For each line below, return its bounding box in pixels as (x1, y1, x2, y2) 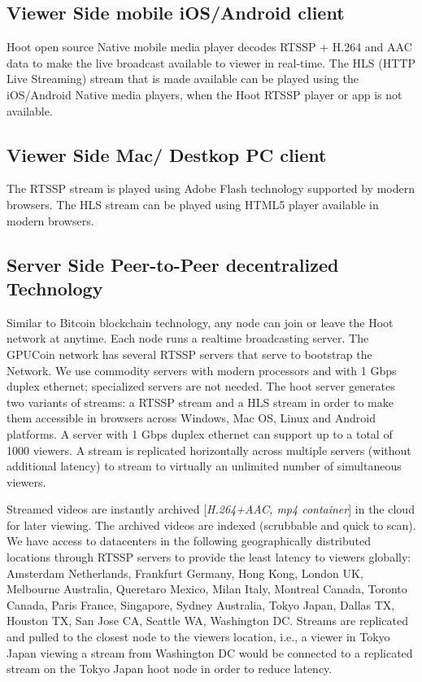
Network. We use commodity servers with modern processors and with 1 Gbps (7, 361, 397, 378)
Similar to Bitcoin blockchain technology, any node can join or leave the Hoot (7, 313, 394, 330)
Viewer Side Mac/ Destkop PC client (7, 142, 327, 167)
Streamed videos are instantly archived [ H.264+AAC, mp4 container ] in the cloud (7, 501, 415, 518)
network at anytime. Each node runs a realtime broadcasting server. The (7, 330, 369, 347)
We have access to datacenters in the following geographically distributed (7, 532, 372, 549)
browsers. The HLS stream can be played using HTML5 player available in (7, 195, 379, 212)
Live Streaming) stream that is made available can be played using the (7, 70, 359, 87)
